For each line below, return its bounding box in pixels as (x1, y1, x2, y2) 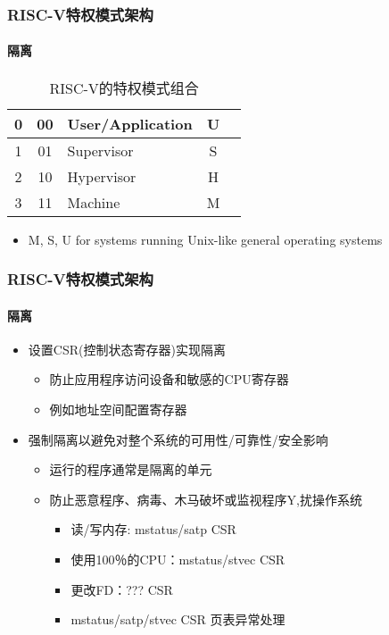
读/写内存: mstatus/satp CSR (70, 520, 236, 539)
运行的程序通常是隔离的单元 (49, 460, 212, 479)
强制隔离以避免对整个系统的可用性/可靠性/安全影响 (28, 430, 328, 448)
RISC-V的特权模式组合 (49, 77, 199, 98)
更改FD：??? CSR (70, 580, 173, 598)
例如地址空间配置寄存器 (49, 400, 187, 419)
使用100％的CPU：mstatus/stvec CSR (70, 550, 286, 569)
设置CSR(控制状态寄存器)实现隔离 (28, 339, 226, 358)
